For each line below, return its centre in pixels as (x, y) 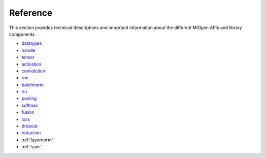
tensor (28, 57)
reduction (31, 133)
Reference (31, 13)
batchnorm (33, 85)
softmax (30, 105)
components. (23, 34)
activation (32, 64)
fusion (28, 112)
